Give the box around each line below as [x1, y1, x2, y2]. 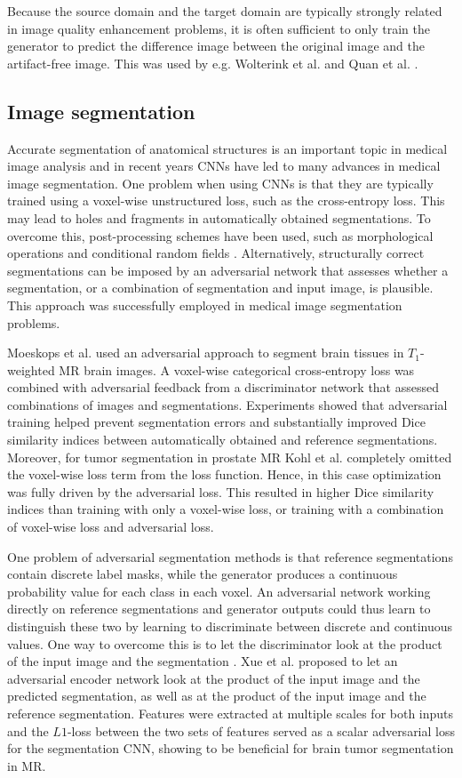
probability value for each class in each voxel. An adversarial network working [7, 581, 431, 600]
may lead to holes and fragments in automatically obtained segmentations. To [7, 208, 431, 227]
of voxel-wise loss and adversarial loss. [7, 517, 214, 536]
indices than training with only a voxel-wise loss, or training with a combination [7, 500, 444, 518]
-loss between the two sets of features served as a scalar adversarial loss [67, 721, 455, 740]
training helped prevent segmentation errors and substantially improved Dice [7, 413, 426, 431]
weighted [7, 360, 55, 379]
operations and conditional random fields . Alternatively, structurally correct [7, 244, 425, 262]
